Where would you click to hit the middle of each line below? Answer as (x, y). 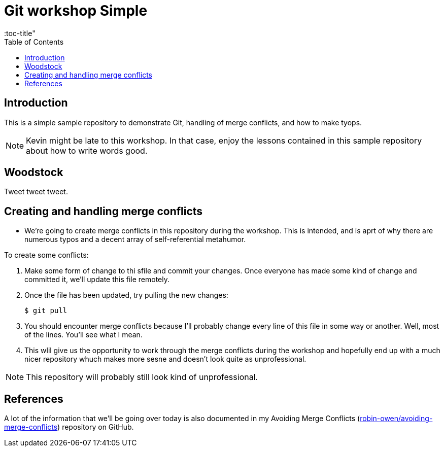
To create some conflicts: (46, 255)
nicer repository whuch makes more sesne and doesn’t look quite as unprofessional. (165, 359)
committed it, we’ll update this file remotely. (97, 280)
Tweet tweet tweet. (36, 192)
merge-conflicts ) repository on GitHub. (69, 427)
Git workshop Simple (76, 11)
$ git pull (46, 311)
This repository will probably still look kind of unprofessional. (142, 377)
